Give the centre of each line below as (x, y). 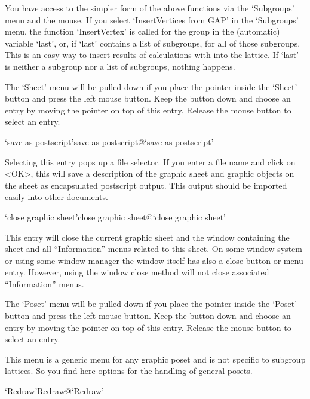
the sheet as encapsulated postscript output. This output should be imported (146, 185)
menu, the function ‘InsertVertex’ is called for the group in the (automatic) (142, 31)
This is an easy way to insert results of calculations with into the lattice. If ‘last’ (152, 55)
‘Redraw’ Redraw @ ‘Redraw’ (55, 391)
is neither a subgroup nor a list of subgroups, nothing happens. (120, 66)
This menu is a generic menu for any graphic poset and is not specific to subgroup (155, 359)
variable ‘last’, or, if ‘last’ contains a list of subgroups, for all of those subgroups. (153, 43)
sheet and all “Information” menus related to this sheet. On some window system (154, 249)
